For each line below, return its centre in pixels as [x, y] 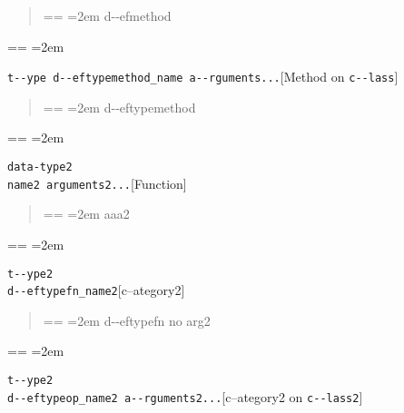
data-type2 [40, 167]
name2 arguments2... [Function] [97, 183]
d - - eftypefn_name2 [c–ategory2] [96, 290]
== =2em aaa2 [86, 214]
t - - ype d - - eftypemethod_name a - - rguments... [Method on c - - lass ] [203, 77]
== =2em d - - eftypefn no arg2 [127, 320]
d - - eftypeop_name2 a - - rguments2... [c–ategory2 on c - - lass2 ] [185, 396]
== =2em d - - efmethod [107, 15]
